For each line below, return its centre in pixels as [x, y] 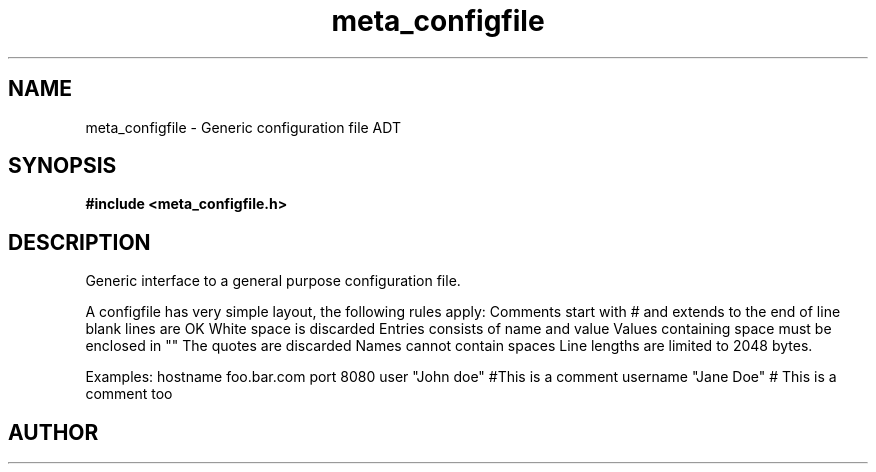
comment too [129, 394]
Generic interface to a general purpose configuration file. [273, 281]
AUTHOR [53, 432]
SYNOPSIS [62, 166]
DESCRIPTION [79, 242]
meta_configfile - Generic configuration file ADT [243, 127]
